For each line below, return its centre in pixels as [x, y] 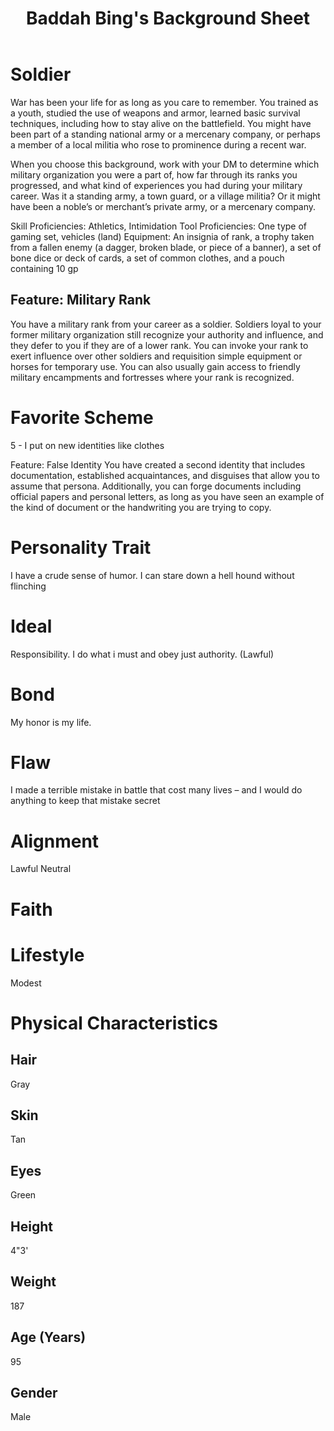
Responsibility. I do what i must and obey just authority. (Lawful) [142, 654]
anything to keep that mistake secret [85, 801]
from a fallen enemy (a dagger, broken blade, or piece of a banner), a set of [166, 247]
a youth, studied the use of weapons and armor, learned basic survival [155, 113]
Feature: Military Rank [81, 300]
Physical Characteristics [114, 1023]
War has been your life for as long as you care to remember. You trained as [164, 102]
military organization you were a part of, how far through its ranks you [154, 174]
